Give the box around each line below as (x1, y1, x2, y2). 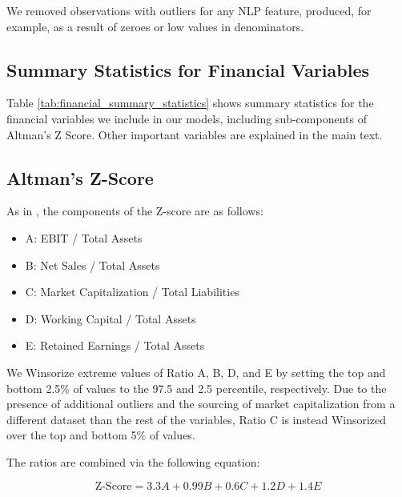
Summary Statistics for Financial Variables (6, 57, 370, 82)
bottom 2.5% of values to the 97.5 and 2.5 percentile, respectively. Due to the (6, 379, 387, 396)
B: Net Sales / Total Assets (25, 256, 160, 273)
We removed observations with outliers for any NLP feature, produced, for (6, 2, 372, 18)
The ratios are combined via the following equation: (6, 453, 260, 470)
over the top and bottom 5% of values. (6, 427, 195, 443)
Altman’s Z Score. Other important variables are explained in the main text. (6, 126, 383, 142)
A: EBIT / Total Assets (25, 229, 143, 246)
